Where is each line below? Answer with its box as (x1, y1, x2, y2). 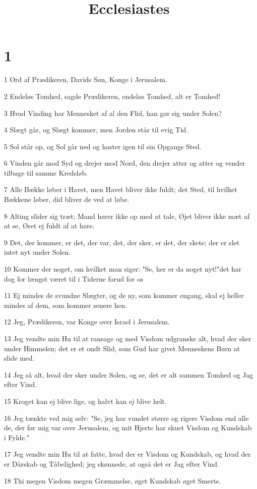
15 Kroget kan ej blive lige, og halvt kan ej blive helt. (4, 395, 167, 406)
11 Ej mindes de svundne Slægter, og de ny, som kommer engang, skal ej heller (4, 290, 244, 300)
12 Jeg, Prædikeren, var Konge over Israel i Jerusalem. (4, 316, 170, 327)
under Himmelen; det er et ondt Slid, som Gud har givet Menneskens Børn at (4, 343, 240, 353)
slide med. (4, 353, 35, 363)
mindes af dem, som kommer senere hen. (4, 299, 127, 310)
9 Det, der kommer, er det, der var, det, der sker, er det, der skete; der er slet (4, 237, 240, 247)
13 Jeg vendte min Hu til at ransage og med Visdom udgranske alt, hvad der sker (4, 333, 252, 343)
